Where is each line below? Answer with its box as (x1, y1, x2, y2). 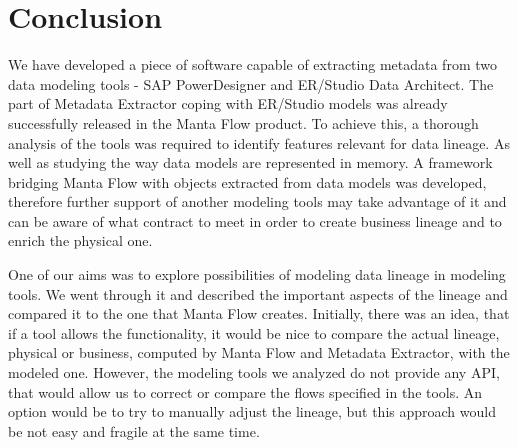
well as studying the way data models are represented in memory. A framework (8, 152, 493, 173)
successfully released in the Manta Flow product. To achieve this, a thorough (8, 112, 479, 133)
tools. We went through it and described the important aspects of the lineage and (8, 283, 508, 304)
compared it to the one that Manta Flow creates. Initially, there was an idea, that (8, 303, 510, 324)
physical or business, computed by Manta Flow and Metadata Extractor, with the (8, 342, 510, 363)
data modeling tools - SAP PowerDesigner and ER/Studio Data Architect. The (8, 73, 494, 94)
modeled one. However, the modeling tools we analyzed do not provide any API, (8, 362, 500, 383)
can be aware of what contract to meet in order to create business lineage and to (8, 210, 502, 231)
